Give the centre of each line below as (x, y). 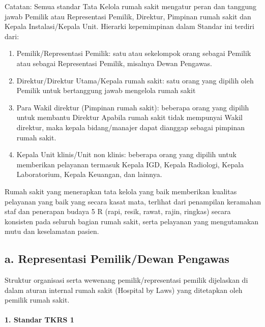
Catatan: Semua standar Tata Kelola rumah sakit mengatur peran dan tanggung (131, 6)
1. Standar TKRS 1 (39, 320)
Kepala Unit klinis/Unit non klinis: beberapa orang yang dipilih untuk (126, 154)
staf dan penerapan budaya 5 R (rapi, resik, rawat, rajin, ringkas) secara (118, 211)
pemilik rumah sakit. (37, 300)
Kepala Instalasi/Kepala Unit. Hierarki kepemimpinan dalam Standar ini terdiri (129, 26)
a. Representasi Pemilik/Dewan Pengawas (117, 259)
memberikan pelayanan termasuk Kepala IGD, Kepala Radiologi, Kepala (130, 164)
